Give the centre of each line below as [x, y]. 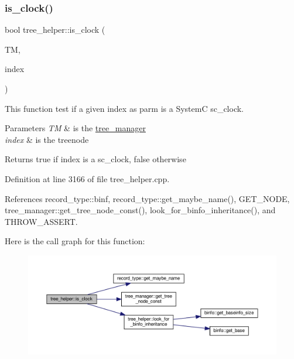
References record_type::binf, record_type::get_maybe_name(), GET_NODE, [147, 198]
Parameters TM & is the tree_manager [75, 128]
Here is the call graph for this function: [75, 241]
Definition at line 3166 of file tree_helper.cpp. [87, 178]
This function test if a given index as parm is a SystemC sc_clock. [124, 108]
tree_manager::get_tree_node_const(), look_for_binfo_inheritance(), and [140, 210]
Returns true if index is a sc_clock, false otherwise [95, 159]
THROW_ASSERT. [41, 221]
